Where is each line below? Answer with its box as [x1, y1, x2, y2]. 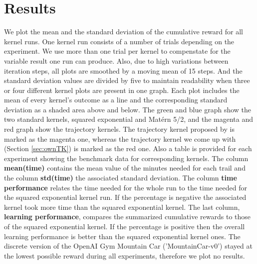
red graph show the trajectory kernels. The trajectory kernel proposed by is [4, 124, 235, 134]
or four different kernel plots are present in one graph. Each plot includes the [4, 85, 240, 95]
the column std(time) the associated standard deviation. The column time [4, 173, 237, 183]
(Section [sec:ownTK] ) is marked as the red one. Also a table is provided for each [4, 143, 252, 154]
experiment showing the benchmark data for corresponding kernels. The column [4, 153, 249, 163]
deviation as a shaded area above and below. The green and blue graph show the [4, 104, 252, 114]
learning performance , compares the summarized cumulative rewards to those [4, 211, 251, 222]
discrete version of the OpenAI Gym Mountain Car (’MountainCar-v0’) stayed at [4, 241, 253, 251]
